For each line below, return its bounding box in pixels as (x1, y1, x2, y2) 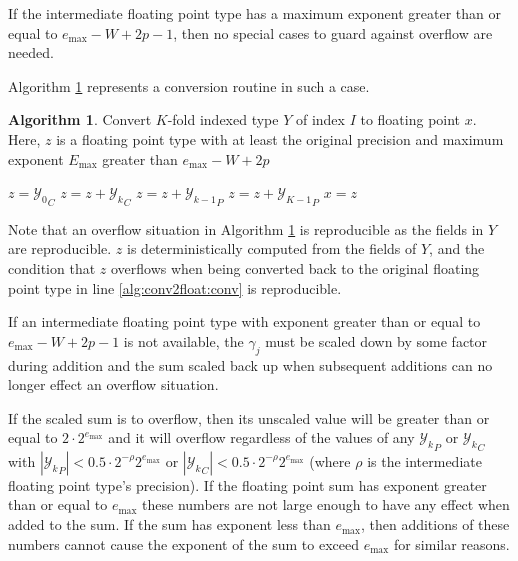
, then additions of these (360, 514, 510, 535)
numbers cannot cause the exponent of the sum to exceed (8, 533, 360, 554)
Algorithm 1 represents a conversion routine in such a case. (8, 75, 370, 96)
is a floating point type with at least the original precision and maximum (56, 128, 504, 149)
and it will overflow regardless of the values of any (108, 427, 415, 448)
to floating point (360, 109, 461, 130)
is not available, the (123, 330, 244, 351)
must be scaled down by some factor (265, 330, 488, 351)
